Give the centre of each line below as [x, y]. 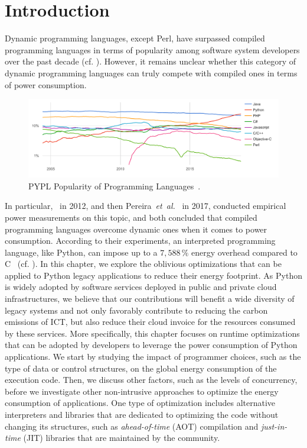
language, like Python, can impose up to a [81, 252]
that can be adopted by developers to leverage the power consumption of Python [151, 345]
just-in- [274, 426]
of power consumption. [46, 84]
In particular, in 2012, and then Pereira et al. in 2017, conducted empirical [146, 206]
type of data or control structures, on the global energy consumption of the [141, 368]
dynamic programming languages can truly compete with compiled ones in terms [151, 72]
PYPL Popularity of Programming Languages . [115, 186]
